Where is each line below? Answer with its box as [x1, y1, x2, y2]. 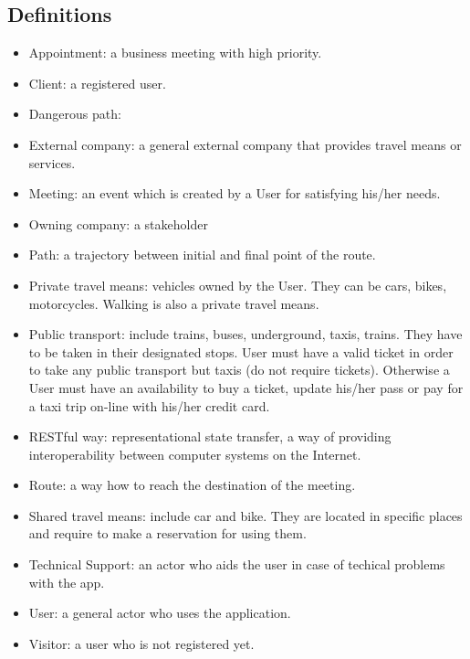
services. [28, 153, 76, 172]
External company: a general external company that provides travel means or [28, 134, 462, 154]
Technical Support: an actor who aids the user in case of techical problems [28, 555, 445, 574]
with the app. [28, 572, 105, 591]
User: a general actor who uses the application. [28, 603, 291, 622]
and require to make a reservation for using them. [28, 524, 307, 543]
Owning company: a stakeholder [28, 214, 208, 233]
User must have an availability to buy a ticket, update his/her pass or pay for [28, 377, 464, 397]
